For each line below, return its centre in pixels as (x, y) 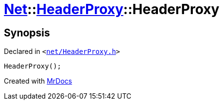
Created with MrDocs (38, 81)
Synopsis (27, 33)
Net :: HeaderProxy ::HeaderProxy (112, 9)
